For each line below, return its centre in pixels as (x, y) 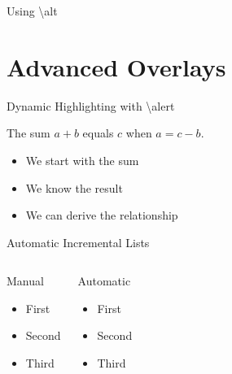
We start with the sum (82, 160)
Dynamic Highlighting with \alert (91, 105)
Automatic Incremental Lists (78, 242)
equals (98, 133)
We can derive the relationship (102, 215)
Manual (25, 281)
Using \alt (32, 11)
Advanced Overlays (116, 66)
